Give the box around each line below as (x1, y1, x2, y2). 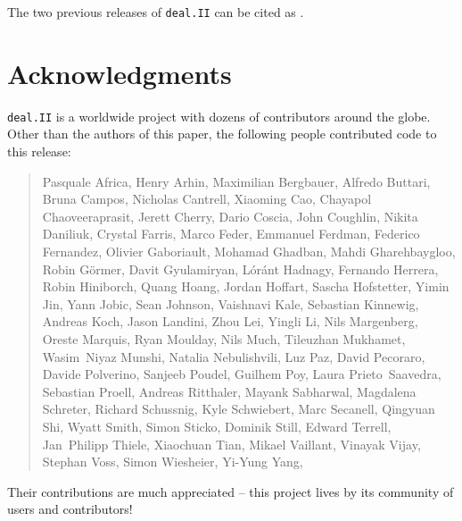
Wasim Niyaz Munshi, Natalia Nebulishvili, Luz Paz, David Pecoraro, (42, 347, 425, 366)
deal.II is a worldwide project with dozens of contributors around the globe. (7, 106, 431, 125)
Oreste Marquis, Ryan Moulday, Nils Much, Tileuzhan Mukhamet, (42, 329, 406, 348)
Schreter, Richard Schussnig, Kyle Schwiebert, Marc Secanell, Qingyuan (42, 399, 435, 418)
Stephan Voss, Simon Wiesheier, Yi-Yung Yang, (42, 452, 303, 471)
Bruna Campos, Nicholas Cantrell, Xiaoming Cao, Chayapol (42, 189, 372, 208)
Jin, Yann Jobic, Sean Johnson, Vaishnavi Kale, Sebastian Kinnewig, (42, 294, 419, 313)
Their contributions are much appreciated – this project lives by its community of (7, 482, 454, 500)
